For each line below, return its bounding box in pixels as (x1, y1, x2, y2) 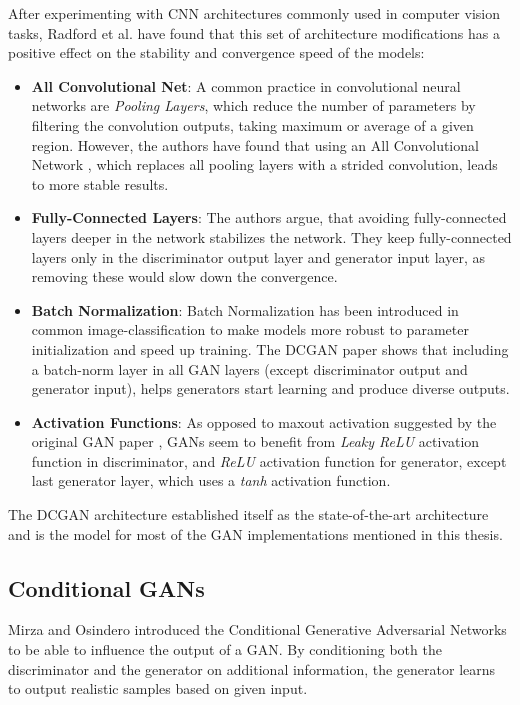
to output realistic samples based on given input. (8, 678, 308, 699)
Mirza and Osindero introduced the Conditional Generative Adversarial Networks (8, 619, 507, 640)
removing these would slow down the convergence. (31, 266, 338, 287)
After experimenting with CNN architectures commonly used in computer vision (8, 3, 500, 23)
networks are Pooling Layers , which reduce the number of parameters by (31, 95, 476, 116)
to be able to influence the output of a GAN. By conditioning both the (8, 639, 442, 660)
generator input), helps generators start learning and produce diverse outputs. (31, 378, 510, 399)
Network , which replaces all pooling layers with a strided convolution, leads (31, 154, 498, 175)
